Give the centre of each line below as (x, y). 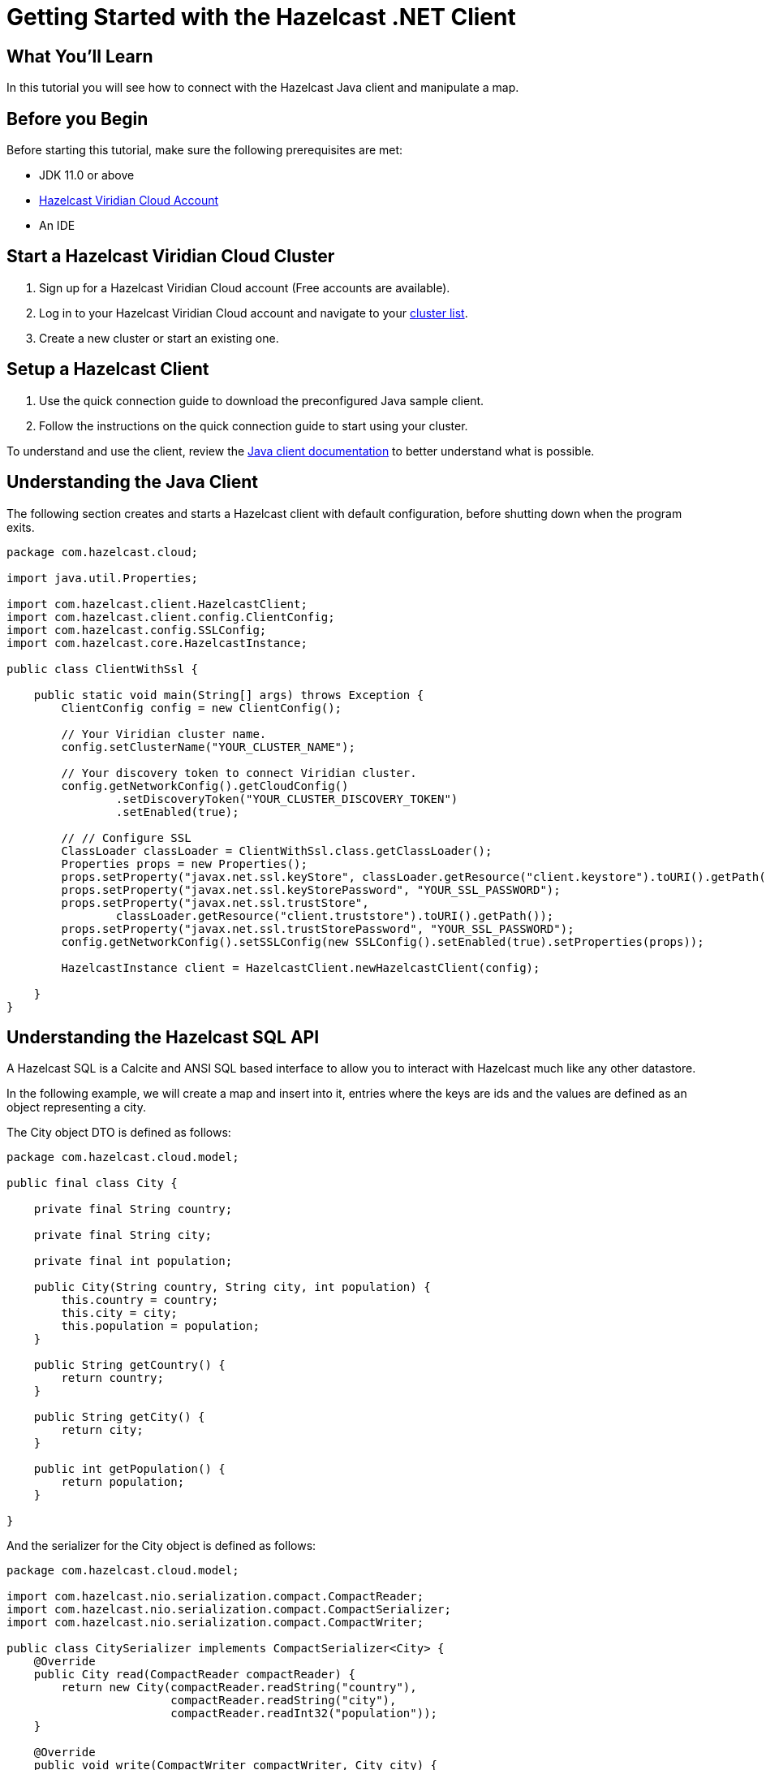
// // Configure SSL (126, 838)
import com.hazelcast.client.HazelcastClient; (157, 604)
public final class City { (92, 1183)
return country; (112, 1378)
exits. (21, 527)
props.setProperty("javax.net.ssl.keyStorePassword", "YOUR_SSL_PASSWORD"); (311, 889)
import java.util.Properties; (103, 578)
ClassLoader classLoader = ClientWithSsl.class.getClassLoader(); (277, 850)
